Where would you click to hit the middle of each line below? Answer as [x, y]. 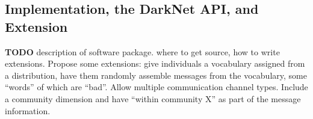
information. [28, 110]
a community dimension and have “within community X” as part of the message [153, 98]
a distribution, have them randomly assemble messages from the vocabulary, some [156, 75]
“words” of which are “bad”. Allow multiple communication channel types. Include [156, 87]
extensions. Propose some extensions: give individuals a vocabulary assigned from [155, 63]
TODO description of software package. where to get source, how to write [142, 51]
